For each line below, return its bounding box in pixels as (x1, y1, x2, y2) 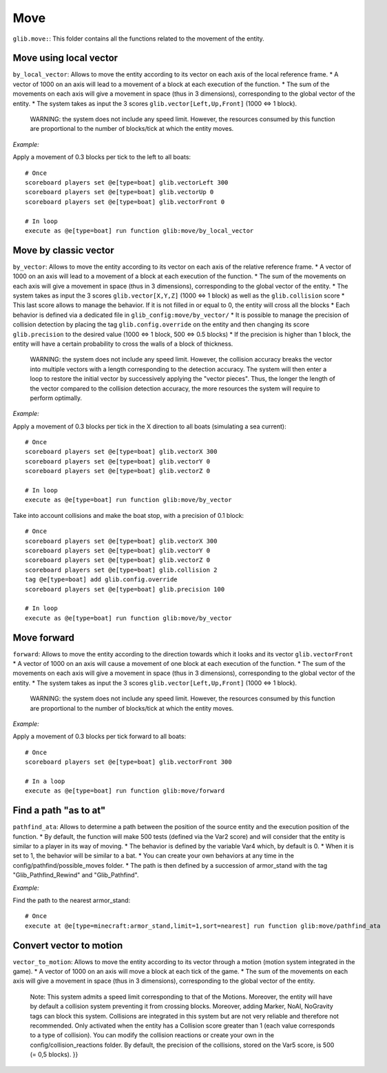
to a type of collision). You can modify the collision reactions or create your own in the (30, 1031, 275, 1039)
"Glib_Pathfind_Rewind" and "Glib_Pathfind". (12, 871, 139, 879)
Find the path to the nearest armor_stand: (12, 896, 131, 904)
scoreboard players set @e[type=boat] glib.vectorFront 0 (25, 198, 225, 206)
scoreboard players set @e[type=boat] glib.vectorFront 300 (25, 758, 232, 766)
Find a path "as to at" (12, 804, 106, 816)
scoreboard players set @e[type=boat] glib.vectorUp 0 (25, 188, 214, 196)
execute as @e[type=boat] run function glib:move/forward (25, 787, 225, 795)
